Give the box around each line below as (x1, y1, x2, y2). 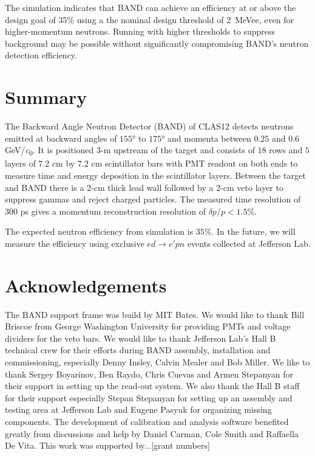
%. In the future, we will (204, 225, 296, 238)
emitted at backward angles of (5, 131, 117, 144)
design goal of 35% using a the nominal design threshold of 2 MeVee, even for (5, 13, 294, 26)
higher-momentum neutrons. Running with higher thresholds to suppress (5, 25, 276, 38)
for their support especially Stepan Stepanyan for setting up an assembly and (5, 391, 293, 404)
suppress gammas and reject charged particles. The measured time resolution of (5, 193, 301, 206)
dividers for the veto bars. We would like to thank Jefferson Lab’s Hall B (5, 331, 276, 344)
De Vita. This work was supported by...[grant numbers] (5, 439, 210, 452)
